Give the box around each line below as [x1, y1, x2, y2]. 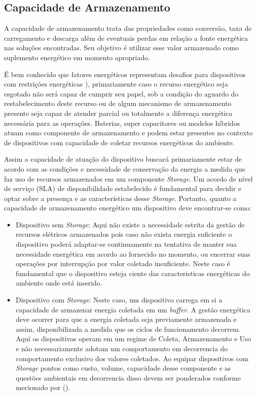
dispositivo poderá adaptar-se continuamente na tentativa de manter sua [15, 239, 237, 249]
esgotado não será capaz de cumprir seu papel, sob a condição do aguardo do [4, 88, 239, 99]
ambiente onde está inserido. [15, 278, 102, 288]
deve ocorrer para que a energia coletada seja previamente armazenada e [15, 314, 237, 324]
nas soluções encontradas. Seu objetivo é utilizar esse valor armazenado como [4, 42, 239, 53]
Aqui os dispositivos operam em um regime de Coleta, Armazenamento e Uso [15, 333, 252, 344]
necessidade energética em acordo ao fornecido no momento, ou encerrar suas [15, 248, 251, 259]
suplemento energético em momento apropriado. [4, 52, 150, 62]
